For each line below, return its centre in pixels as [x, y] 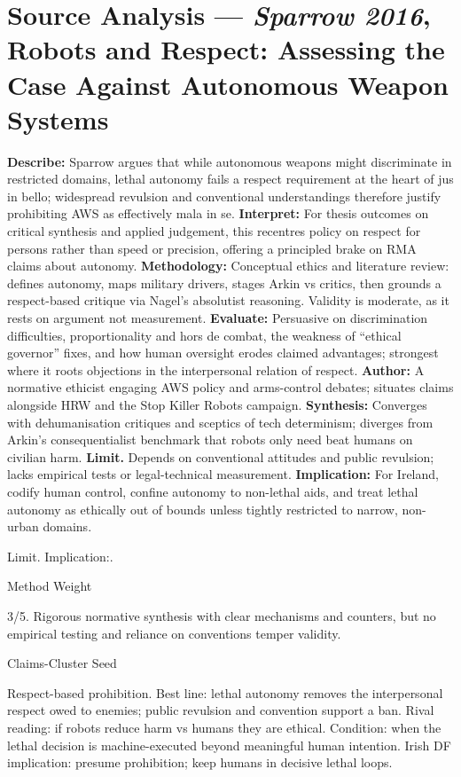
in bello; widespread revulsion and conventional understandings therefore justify [224, 196]
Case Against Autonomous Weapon [228, 84]
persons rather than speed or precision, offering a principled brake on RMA [212, 248]
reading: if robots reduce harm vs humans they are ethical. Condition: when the [224, 727]
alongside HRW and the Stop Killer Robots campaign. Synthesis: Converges [217, 404]
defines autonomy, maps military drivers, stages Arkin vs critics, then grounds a [224, 283]
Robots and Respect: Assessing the [226, 49]
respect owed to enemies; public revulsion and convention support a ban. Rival [221, 710]
